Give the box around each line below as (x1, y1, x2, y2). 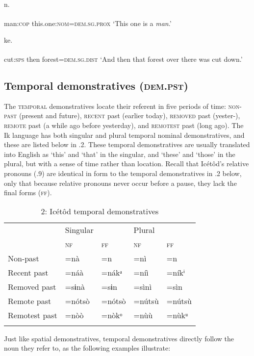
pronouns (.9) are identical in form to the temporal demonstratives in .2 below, (4, 168, 242, 178)
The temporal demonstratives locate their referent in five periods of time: (4, 101, 226, 111)
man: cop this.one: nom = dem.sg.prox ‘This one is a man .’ (4, 18, 172, 28)
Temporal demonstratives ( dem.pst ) (4, 77, 188, 93)
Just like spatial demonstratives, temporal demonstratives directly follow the (4, 333, 234, 343)
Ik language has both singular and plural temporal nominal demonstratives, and (4, 129, 245, 140)
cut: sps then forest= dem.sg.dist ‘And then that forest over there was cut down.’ (4, 53, 243, 64)
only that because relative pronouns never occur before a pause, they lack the (4, 178, 237, 188)
